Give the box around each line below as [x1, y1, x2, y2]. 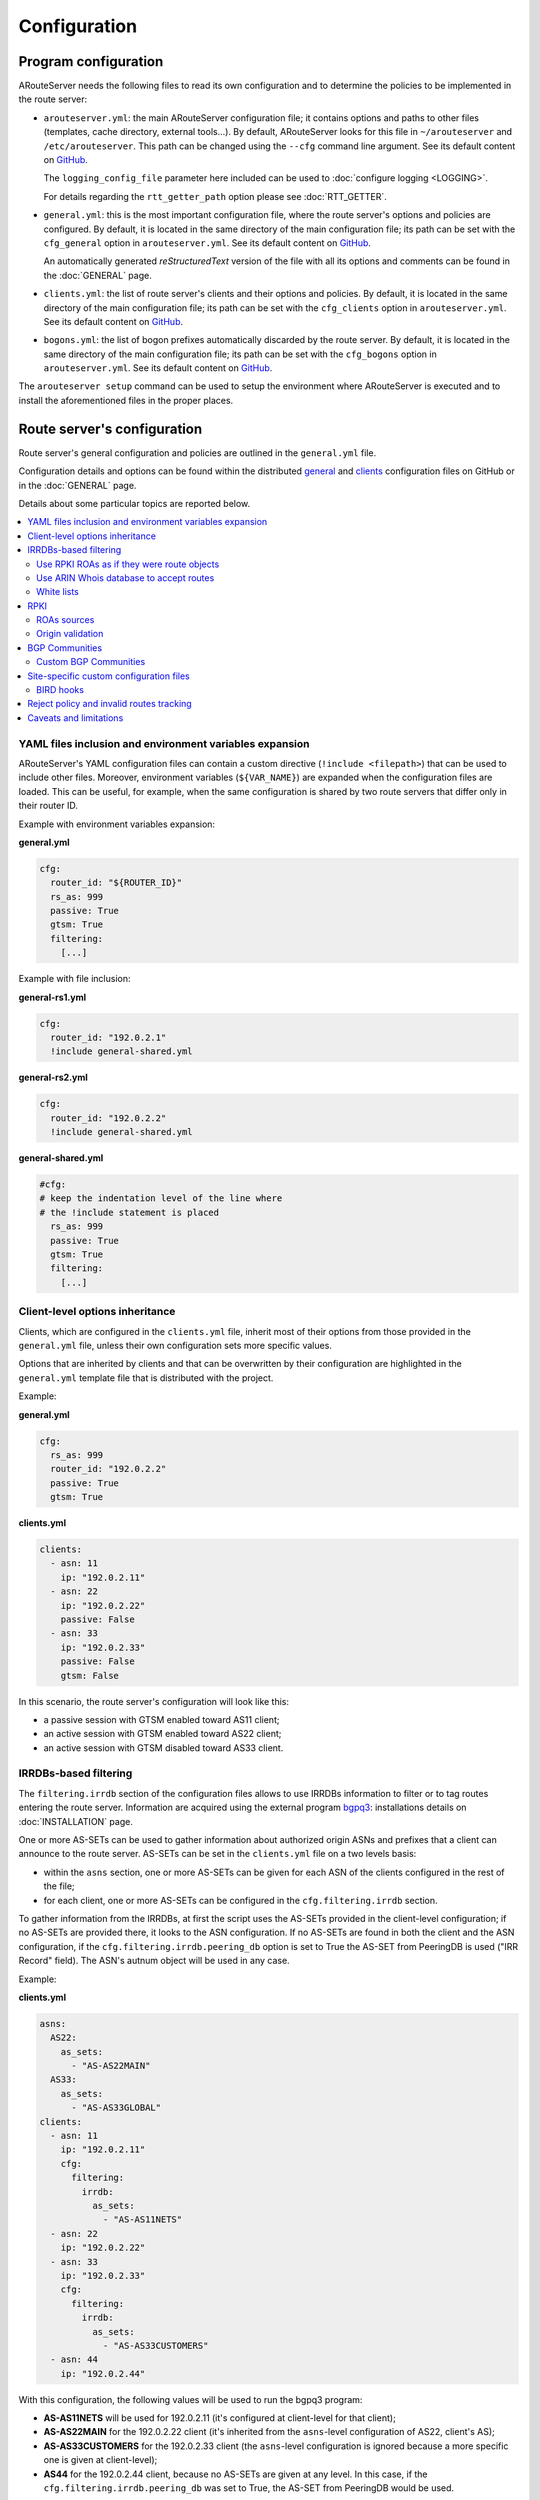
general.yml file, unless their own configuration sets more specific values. [18, 1339, 332, 1351]
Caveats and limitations [27, 711, 124, 724]
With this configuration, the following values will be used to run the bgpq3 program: [18, 2393, 363, 2405]
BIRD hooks [36, 684, 85, 696]
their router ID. [18, 800, 79, 812]
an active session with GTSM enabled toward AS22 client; [43, 1728, 282, 1740]
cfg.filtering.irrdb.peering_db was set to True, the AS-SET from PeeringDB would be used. [43, 2482, 455, 2494]
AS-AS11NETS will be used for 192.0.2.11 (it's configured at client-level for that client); [43, 2412, 397, 2424]
